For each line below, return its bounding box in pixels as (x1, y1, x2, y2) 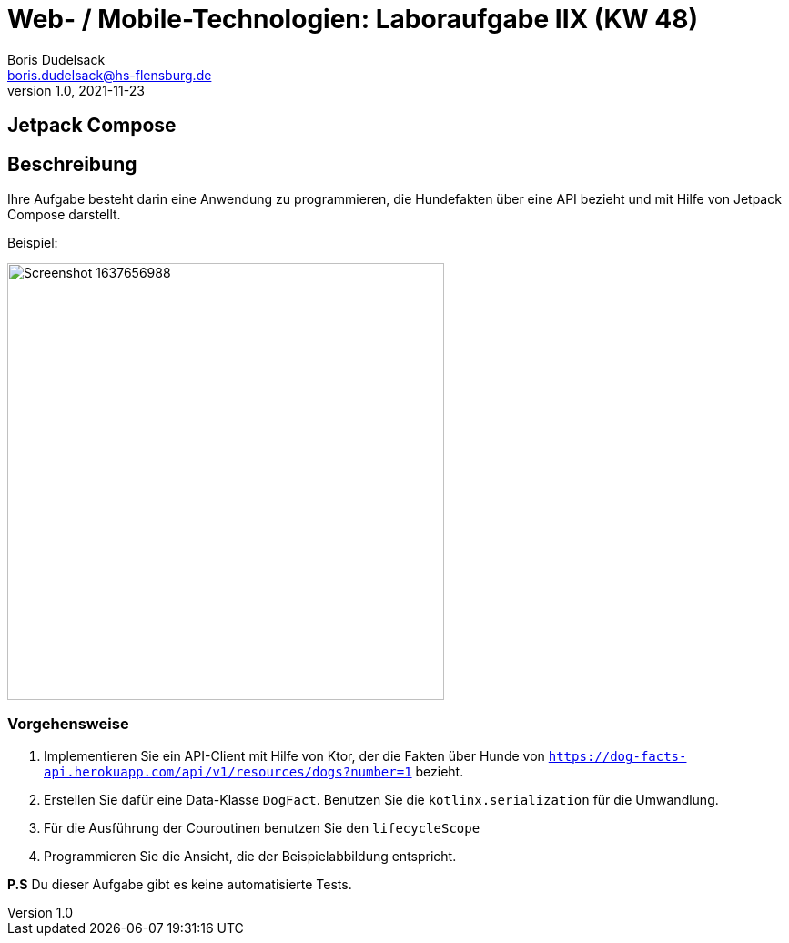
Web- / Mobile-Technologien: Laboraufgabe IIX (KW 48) (7, 4, 698, 35)
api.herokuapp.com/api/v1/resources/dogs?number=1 (44, 764, 412, 779)
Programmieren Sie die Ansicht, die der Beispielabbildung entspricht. (44, 847, 457, 864)
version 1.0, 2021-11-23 (7, 82, 145, 98)
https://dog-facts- (548, 748, 687, 764)
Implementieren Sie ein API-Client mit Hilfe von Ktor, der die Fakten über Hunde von (44, 747, 545, 764)
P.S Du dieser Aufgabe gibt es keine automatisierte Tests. (7, 876, 352, 892)
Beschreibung (7, 152, 137, 176)
